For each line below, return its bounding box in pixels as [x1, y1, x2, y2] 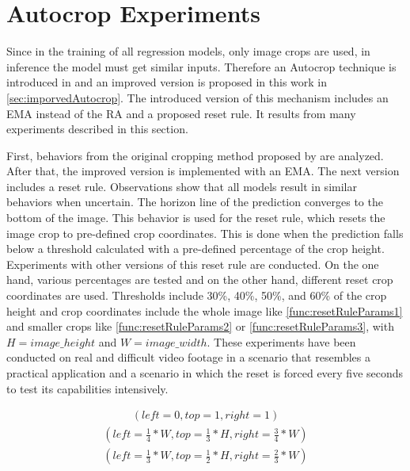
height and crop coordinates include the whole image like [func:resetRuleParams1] [6, 302, 403, 319]
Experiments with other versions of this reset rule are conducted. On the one [6, 255, 379, 272]
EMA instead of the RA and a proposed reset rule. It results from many [6, 105, 356, 121]
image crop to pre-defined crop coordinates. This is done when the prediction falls [6, 224, 404, 241]
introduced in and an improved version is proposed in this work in [6, 74, 328, 90]
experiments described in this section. [6, 121, 188, 137]
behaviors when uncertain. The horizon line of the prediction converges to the [6, 193, 383, 210]
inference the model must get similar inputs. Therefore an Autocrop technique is [6, 58, 397, 75]
